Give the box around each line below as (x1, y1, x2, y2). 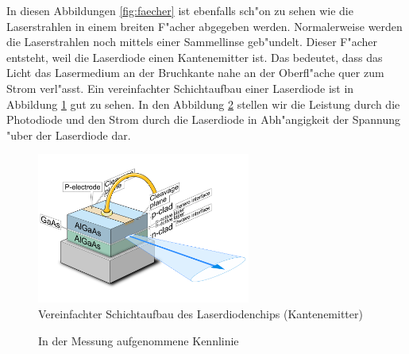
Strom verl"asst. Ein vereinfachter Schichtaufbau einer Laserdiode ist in (6, 79, 354, 96)
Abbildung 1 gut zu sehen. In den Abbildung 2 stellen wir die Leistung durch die (6, 95, 400, 112)
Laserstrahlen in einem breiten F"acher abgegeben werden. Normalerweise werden (6, 17, 403, 34)
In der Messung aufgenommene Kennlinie (38, 332, 239, 348)
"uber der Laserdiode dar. (6, 126, 131, 143)
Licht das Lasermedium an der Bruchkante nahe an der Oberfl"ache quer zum (6, 64, 384, 81)
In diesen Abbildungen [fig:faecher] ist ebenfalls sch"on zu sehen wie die (6, 2, 353, 18)
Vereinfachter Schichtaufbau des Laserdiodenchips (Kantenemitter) (38, 305, 363, 321)
